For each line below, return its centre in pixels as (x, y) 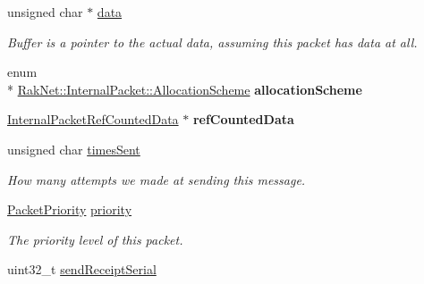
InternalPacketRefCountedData (93, 119)
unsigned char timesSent (74, 149)
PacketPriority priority (70, 209)
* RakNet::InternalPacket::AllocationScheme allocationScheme (185, 89)
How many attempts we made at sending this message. (157, 179)
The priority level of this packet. (95, 239)
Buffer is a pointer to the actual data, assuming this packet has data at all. (212, 42)
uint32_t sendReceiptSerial (82, 269)
